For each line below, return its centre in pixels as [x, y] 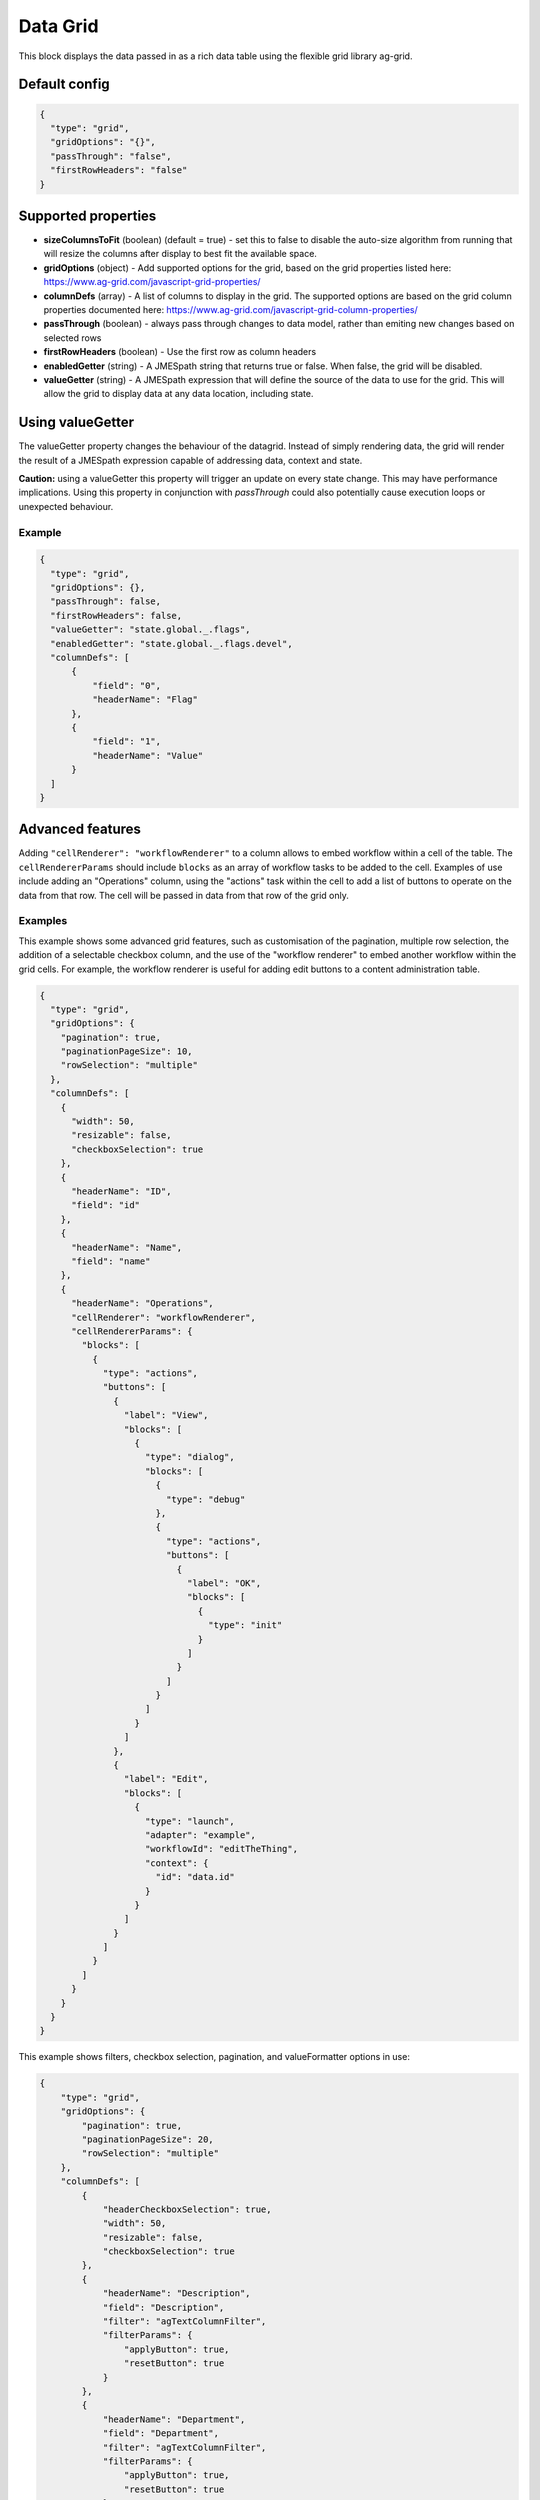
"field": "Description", [163, 2307]
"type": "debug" [205, 1499]
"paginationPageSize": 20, [147, 2139]
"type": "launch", [190, 1821]
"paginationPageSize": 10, [127, 1051]
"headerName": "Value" [147, 755]
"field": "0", [126, 685]
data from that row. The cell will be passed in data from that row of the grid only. [183, 895]
